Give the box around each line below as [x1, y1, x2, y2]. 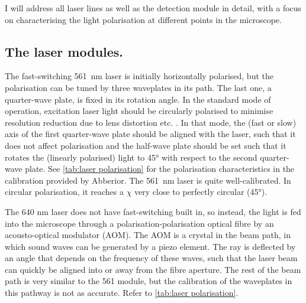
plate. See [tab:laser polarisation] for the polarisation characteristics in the [25, 162, 295, 175]
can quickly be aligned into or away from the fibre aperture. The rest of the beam [5, 263, 301, 275]
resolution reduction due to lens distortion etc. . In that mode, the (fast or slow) [5, 116, 297, 128]
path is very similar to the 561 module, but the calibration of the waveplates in [5, 275, 292, 287]
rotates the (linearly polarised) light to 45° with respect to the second [5, 151, 257, 163]
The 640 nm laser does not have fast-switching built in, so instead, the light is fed [5, 205, 301, 217]
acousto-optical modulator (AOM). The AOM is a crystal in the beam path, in [5, 229, 291, 241]
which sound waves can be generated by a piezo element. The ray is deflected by [5, 240, 296, 252]
